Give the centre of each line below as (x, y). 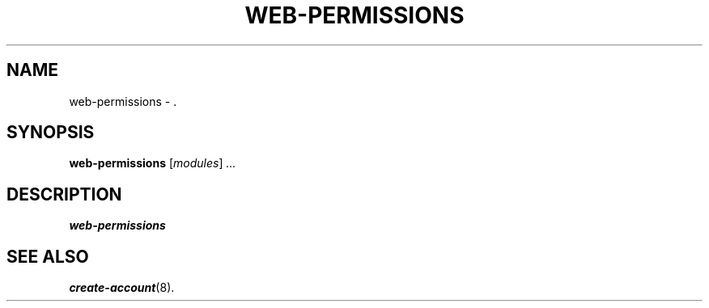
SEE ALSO (48, 256)
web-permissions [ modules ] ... (153, 163)
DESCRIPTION (64, 194)
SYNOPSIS (51, 133)
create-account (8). (122, 288)
